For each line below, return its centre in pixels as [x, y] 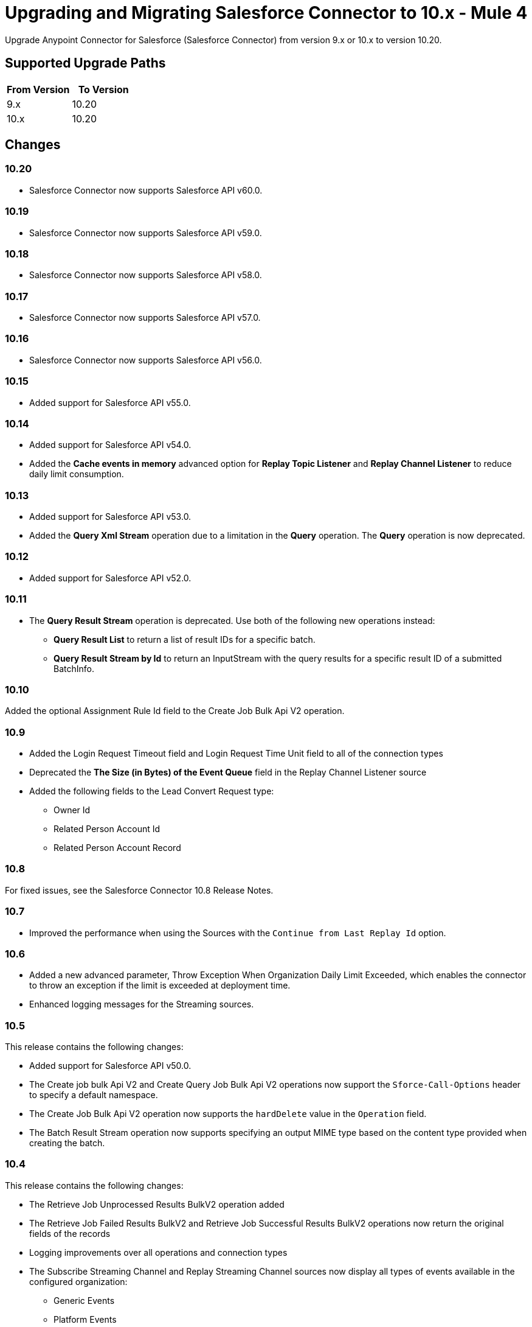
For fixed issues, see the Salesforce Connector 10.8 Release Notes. [139, 890]
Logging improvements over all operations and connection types [158, 1252]
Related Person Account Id [107, 829]
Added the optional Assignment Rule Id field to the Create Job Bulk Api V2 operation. [175, 711]
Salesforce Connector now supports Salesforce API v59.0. [146, 233]
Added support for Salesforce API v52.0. [110, 578]
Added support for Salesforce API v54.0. [110, 445]
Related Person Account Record [117, 848]
